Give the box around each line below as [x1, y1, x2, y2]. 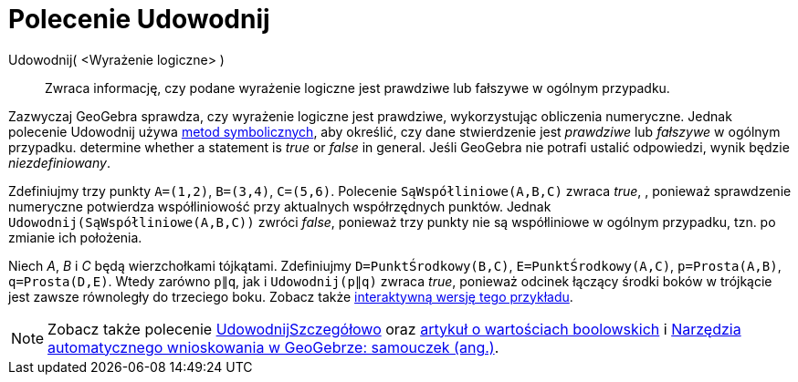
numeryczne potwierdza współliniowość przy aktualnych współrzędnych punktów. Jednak [8, 198, 551, 214]
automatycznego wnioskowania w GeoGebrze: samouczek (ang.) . [47, 337, 499, 356]
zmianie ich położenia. [8, 229, 142, 245]
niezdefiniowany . [8, 154, 110, 170]
